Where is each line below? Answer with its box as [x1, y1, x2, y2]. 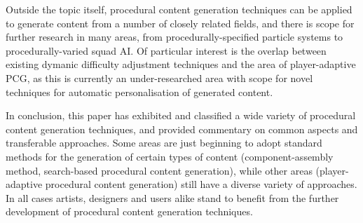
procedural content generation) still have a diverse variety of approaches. [45, 177, 357, 191]
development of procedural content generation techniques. [6, 204, 253, 219]
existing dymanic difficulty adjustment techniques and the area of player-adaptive [6, 57, 356, 72]
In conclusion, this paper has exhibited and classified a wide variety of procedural [6, 108, 356, 123]
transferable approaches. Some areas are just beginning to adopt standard [6, 135, 322, 150]
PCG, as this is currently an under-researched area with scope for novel [6, 70, 313, 85]
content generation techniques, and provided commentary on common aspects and [6, 121, 358, 136]
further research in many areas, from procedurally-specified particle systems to [6, 29, 343, 44]
